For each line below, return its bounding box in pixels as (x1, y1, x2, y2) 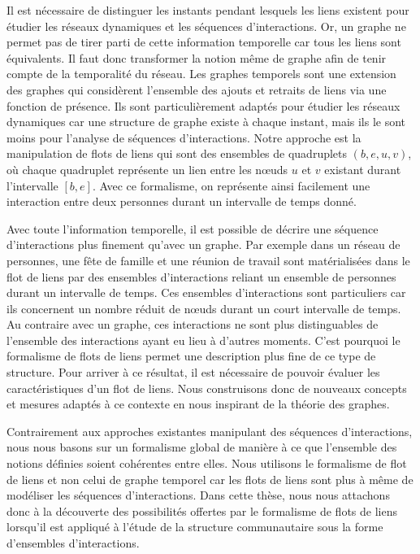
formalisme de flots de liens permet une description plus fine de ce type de (6, 347, 376, 364)
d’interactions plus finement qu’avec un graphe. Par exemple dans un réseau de (6, 236, 401, 253)
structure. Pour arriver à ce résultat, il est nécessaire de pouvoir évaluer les (6, 364, 380, 381)
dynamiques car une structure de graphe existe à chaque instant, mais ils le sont (6, 113, 406, 130)
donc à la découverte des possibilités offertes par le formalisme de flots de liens (6, 502, 397, 519)
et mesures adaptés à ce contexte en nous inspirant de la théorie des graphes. (6, 395, 390, 412)
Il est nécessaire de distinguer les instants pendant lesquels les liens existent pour (6, 2, 409, 18)
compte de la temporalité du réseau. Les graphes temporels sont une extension (6, 65, 396, 82)
